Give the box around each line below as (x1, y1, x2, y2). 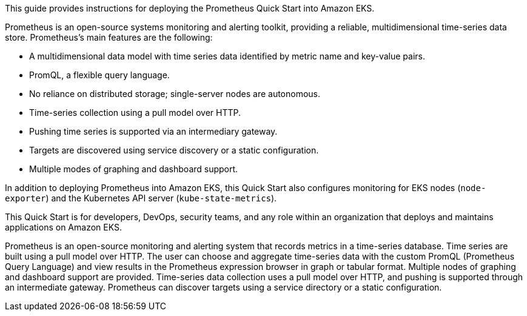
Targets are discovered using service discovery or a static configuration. (29, 145, 319, 155)
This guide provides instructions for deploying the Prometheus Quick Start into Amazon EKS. (5, 3, 375, 13)
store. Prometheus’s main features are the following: (5, 32, 213, 42)
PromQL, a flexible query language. (29, 70, 170, 80)
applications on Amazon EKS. (5, 222, 122, 232)
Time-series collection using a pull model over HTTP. (29, 107, 241, 118)
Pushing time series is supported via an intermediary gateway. (29, 126, 278, 136)
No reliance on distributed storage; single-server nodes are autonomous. (29, 89, 321, 99)
